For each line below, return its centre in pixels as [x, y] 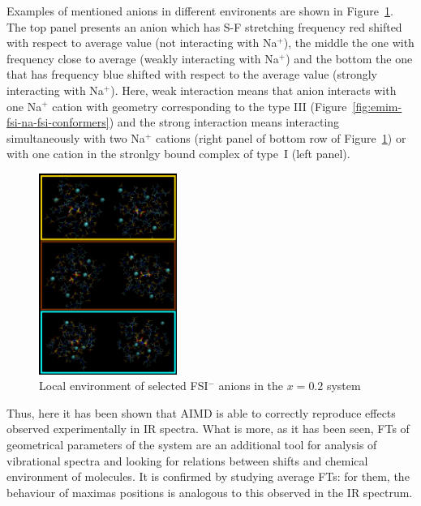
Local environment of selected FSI [124, 386]
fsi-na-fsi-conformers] [58, 122]
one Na [24, 106]
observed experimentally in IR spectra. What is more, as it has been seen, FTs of [208, 429]
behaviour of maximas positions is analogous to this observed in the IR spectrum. [210, 492]
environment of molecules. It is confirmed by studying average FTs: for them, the [208, 476]
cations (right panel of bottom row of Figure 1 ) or [281, 137]
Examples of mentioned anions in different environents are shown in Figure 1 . [200, 11]
